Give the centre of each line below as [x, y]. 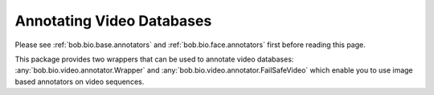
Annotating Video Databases [113, 21]
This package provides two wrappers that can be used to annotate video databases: [154, 59]
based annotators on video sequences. [80, 81]
